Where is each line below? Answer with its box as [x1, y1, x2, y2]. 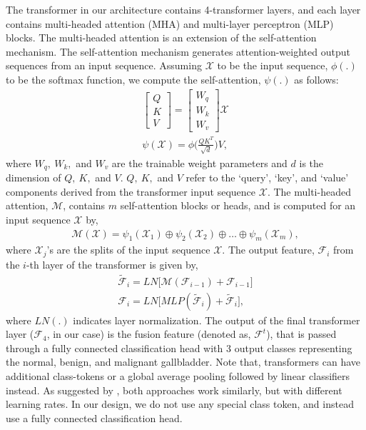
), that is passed [266, 326, 337, 341]
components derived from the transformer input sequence [6, 184, 256, 199]
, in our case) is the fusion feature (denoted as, [46, 326, 251, 341]
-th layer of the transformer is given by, [26, 256, 198, 271]
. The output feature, [222, 242, 315, 257]
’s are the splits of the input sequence [46, 242, 210, 257]
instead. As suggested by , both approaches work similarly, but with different [6, 382, 342, 397]
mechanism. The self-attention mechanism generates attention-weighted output [6, 44, 350, 59]
